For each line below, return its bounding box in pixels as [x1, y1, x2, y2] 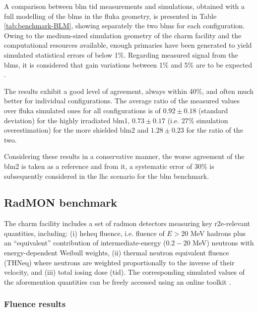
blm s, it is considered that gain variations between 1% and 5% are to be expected [4, 59, 253, 70]
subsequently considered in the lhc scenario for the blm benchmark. [4, 170, 209, 181]
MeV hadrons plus [191, 228, 246, 238]
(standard [198, 105, 228, 115]
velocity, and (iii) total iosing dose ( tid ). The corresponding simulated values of [4, 267, 245, 277]
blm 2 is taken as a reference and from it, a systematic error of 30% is [4, 160, 214, 171]
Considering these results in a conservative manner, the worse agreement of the [4, 151, 245, 161]
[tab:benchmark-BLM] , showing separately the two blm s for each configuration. [4, 20, 245, 31]
